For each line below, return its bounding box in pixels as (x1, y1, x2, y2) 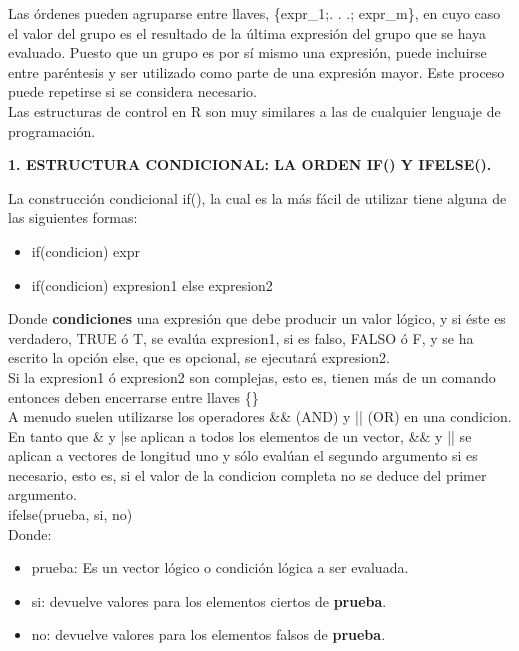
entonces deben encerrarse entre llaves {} (8, 386, 259, 407)
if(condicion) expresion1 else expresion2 (31, 274, 273, 295)
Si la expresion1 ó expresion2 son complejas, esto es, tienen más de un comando (8, 366, 496, 387)
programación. (8, 120, 96, 141)
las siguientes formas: (8, 207, 138, 228)
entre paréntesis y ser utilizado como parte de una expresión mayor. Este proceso (8, 61, 505, 82)
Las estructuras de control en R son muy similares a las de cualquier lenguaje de (8, 100, 501, 121)
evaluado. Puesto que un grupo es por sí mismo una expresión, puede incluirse (8, 42, 487, 63)
